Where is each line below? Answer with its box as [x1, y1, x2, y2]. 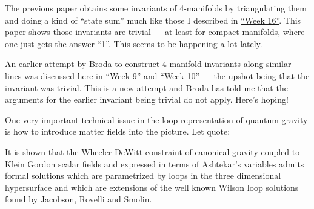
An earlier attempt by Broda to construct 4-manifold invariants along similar [5, 57, 292, 70]
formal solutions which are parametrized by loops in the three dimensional [5, 169, 281, 182]
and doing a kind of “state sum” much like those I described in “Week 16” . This [5, 13, 301, 26]
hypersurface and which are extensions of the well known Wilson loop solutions [5, 181, 299, 193]
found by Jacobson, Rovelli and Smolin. [5, 193, 152, 205]
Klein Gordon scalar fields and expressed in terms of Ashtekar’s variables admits [5, 157, 304, 170]
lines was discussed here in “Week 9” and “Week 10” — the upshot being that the [5, 69, 310, 82]
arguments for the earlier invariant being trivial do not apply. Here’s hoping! [5, 93, 289, 106]
